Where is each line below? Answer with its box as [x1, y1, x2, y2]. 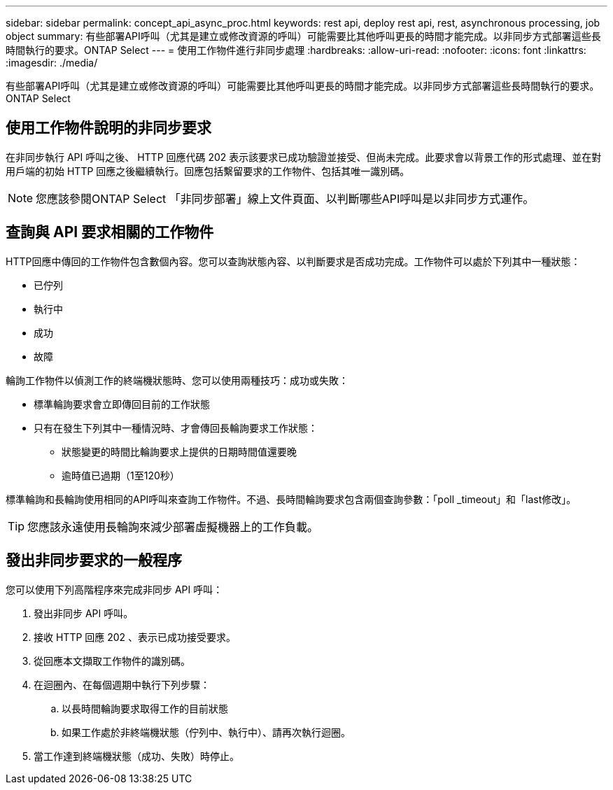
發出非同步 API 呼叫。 [34, 607, 134, 619]
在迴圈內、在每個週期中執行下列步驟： [34, 678, 210, 691]
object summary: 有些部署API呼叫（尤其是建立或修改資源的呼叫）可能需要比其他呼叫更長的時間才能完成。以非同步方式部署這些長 [6, 30, 601, 42]
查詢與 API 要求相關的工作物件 [6, 223, 214, 241]
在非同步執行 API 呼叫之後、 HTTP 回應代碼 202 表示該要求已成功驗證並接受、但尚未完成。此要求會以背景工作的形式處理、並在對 [6, 150, 602, 163]
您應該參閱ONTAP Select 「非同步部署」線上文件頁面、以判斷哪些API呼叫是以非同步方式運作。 [36, 191, 535, 206]
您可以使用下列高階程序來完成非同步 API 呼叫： [6, 583, 223, 595]
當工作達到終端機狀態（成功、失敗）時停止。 [34, 749, 239, 762]
